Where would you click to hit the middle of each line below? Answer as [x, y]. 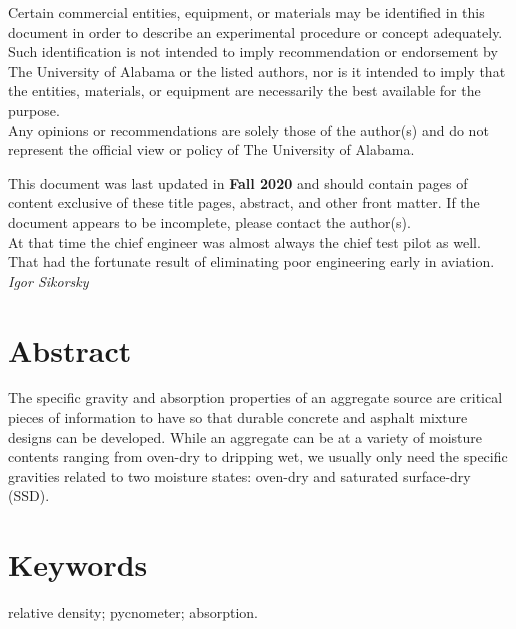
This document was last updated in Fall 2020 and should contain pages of [238, 182]
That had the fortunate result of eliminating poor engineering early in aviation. [251, 261]
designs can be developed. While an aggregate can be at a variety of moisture [245, 436]
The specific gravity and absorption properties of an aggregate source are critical [255, 397]
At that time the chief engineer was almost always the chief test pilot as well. [244, 241]
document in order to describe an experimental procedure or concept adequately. [255, 31]
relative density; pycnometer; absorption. [133, 612]
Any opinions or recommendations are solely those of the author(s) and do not [248, 129]
